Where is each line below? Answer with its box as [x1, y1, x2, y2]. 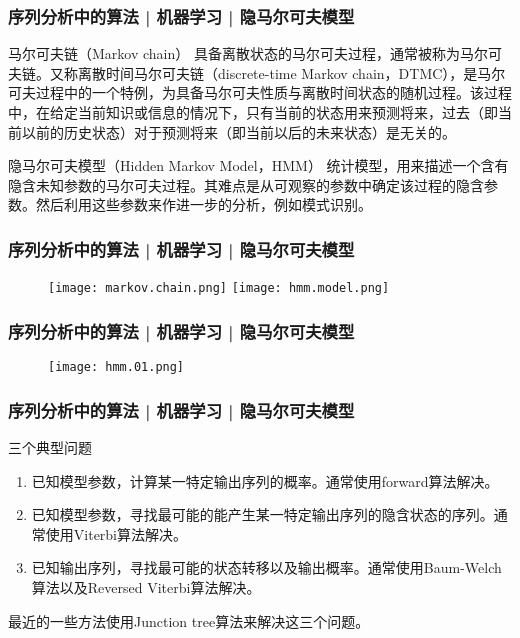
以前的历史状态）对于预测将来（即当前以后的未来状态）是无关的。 [21, 121, 456, 142]
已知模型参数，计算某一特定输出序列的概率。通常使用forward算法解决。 [31, 470, 499, 491]
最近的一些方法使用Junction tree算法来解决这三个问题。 [8, 610, 370, 631]
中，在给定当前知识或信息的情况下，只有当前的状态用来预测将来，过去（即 [8, 102, 498, 122]
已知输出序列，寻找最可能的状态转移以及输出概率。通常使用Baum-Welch [31, 557, 502, 578]
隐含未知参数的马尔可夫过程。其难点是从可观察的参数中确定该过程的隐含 [8, 174, 484, 195]
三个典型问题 [8, 436, 92, 457]
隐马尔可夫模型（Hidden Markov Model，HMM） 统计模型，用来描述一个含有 [8, 155, 509, 176]
